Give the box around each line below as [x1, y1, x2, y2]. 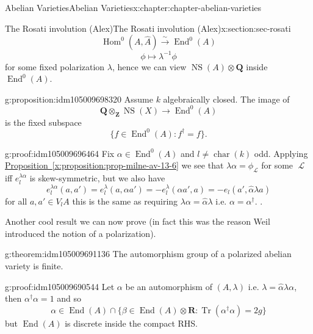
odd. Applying [254, 147, 308, 159]
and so [57, 292, 82, 305]
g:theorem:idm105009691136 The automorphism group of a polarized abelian [5, 247, 292, 260]
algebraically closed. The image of [163, 92, 290, 105]
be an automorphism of [125, 280, 212, 292]
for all [5, 194, 27, 207]
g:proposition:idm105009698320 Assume [5, 92, 153, 105]
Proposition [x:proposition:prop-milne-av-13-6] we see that [5, 159, 224, 172]
